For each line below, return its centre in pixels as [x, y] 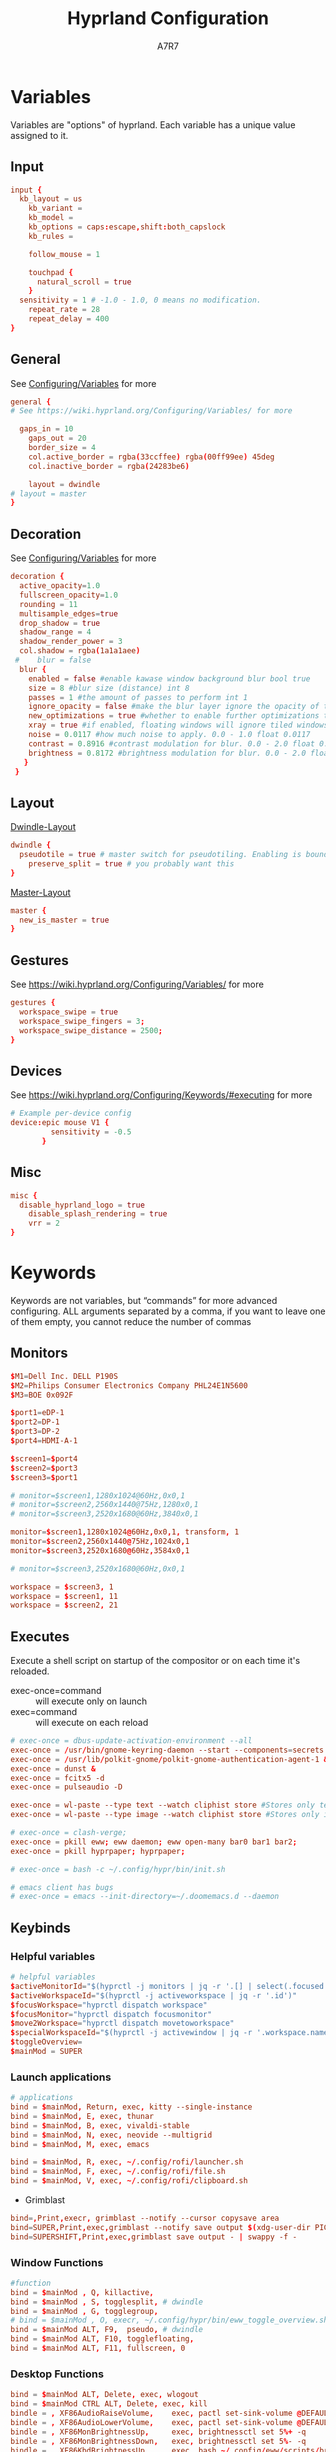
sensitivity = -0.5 [91, 1132]
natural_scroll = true [84, 282]
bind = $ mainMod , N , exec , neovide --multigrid [111, 2135]
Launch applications [61, 2077]
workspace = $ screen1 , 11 [64, 1596]
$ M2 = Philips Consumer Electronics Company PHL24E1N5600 [129, 1385]
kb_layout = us [51, 199]
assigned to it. [39, 135]
